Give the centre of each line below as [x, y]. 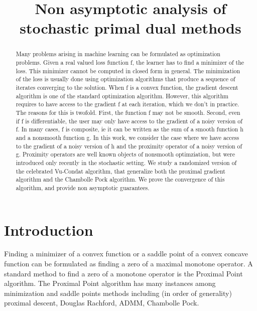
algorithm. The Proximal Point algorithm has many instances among [110, 283]
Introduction [49, 229]
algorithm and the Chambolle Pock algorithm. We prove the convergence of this [120, 179]
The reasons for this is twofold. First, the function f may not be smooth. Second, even [128, 112]
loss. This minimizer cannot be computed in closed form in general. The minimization [128, 70]
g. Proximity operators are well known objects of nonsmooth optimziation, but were [125, 154]
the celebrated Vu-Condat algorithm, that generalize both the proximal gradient [120, 171]
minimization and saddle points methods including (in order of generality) [118, 293]
